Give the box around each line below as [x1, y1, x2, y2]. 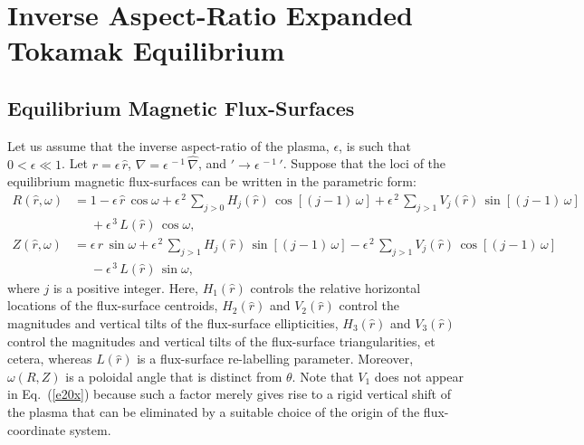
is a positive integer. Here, [53, 278, 198, 297]
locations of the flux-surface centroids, [7, 296, 218, 315]
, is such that [339, 136, 411, 155]
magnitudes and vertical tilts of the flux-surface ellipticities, [7, 313, 339, 332]
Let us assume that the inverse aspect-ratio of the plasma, [7, 136, 330, 155]
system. [69, 420, 111, 439]
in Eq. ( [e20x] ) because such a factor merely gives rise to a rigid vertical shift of [7, 384, 451, 403]
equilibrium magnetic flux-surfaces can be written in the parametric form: [7, 172, 416, 191]
